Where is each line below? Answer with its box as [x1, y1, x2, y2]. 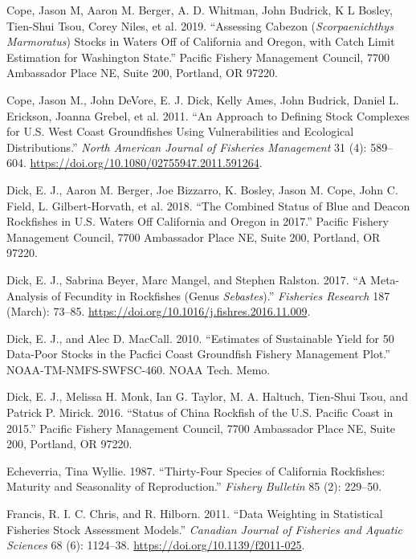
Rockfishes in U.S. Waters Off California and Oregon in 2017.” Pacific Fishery [6, 213, 389, 230]
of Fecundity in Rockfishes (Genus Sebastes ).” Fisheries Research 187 [51, 287, 390, 304]
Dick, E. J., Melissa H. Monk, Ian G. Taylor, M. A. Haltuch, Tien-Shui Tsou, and [6, 388, 408, 405]
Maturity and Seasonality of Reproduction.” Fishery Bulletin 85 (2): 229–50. [6, 478, 382, 495]
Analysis [6, 287, 48, 304]
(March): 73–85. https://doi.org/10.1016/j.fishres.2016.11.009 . [6, 303, 311, 320]
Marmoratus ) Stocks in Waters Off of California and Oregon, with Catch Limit [6, 33, 395, 50]
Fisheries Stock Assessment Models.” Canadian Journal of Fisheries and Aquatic [6, 520, 403, 537]
